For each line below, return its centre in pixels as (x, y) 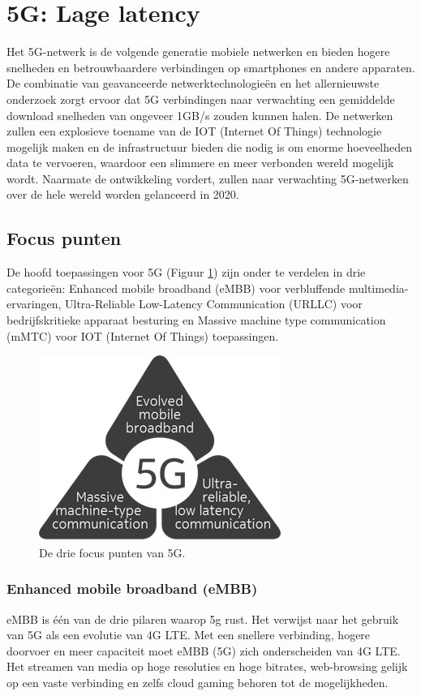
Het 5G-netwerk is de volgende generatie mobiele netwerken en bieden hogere (198, 52)
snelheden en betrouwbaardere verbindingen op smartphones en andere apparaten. (211, 67)
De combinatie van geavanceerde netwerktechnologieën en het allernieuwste (193, 83)
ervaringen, (34, 304)
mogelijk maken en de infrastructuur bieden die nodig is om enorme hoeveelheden (210, 146)
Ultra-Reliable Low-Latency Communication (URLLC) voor (214, 304)
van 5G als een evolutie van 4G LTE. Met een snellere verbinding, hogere (189, 635)
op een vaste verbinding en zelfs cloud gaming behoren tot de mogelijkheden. (198, 683)
